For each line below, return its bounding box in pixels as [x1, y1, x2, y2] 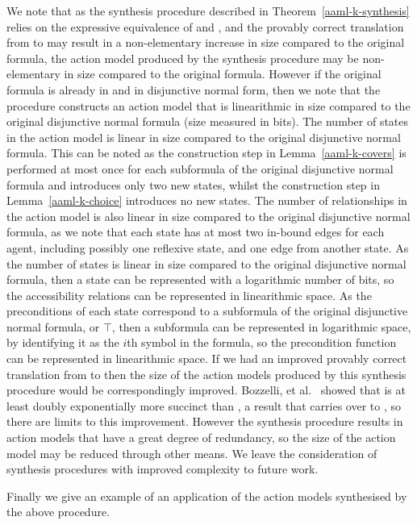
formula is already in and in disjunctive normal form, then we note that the [6, 81, 381, 98]
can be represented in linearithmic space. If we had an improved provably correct [6, 350, 407, 367]
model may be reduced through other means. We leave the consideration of [6, 444, 377, 461]
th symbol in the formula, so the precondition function [127, 334, 397, 351]
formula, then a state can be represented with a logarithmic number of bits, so [6, 271, 394, 288]
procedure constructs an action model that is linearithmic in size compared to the [6, 97, 411, 114]
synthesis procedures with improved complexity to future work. [6, 460, 319, 477]
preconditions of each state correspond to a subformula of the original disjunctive [6, 302, 408, 319]
